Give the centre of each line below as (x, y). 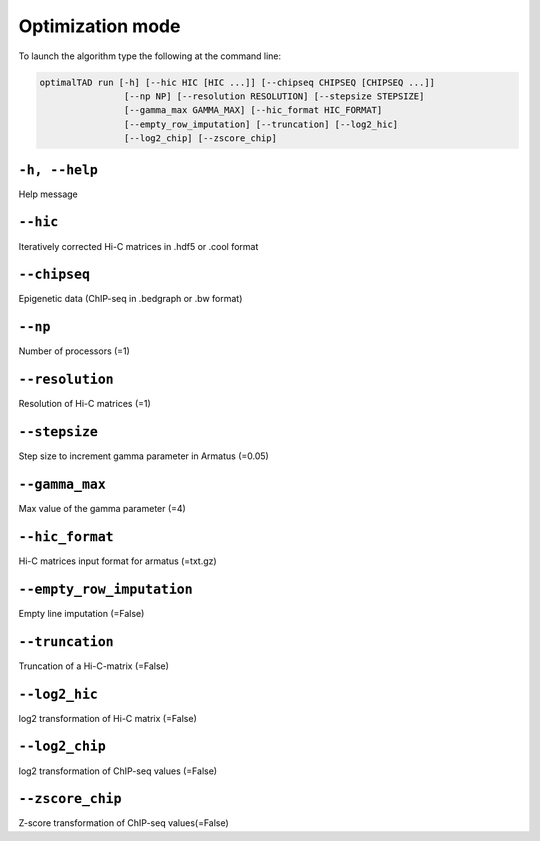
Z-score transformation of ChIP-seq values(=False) (123, 823)
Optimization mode (99, 26)
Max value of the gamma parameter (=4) (102, 509)
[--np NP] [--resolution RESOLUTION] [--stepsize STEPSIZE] (274, 96)
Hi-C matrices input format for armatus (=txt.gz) (117, 561)
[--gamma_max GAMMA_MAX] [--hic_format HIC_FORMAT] (253, 110)
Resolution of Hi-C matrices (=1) (85, 404)
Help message (48, 194)
